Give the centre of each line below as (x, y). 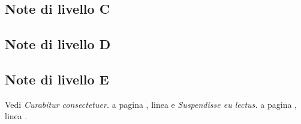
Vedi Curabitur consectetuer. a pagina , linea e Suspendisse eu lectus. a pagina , (151, 104)
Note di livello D (58, 44)
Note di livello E (57, 79)
